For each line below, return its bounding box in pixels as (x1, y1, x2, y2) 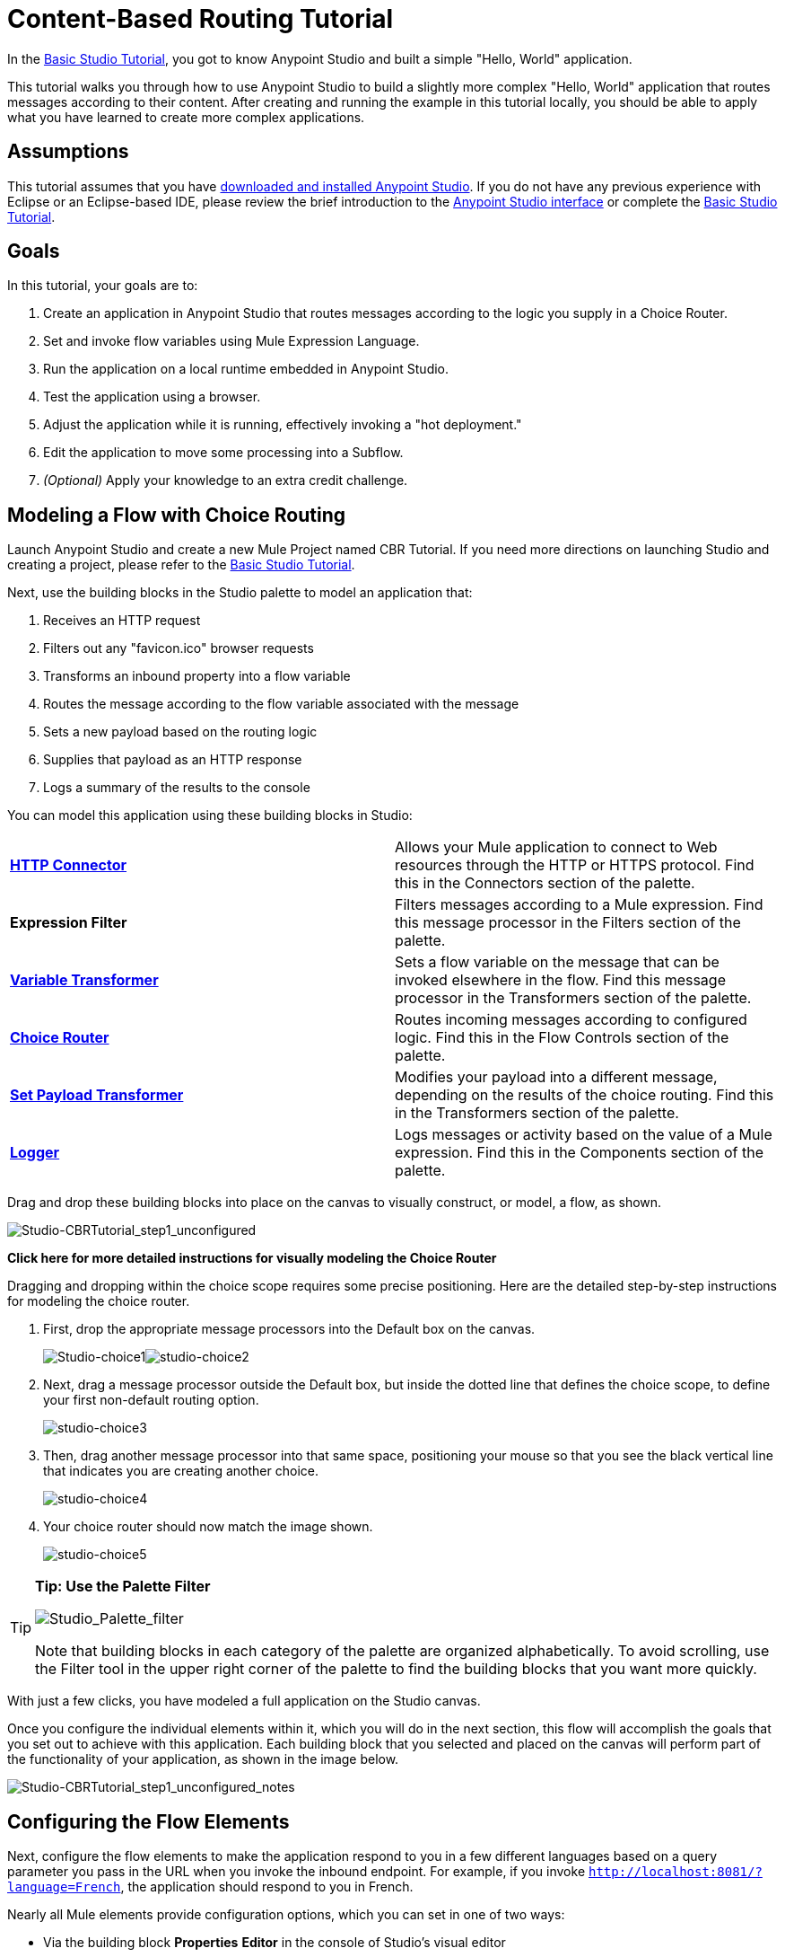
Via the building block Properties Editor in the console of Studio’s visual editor (43, 1935, 506, 1951)
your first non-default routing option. (43, 1392, 259, 1408)
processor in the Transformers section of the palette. (395, 989, 752, 1008)
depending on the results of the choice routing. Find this (395, 1086, 774, 1105)
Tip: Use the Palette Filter (35, 1577, 211, 1596)
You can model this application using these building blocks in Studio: (7, 807, 413, 824)
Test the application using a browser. (43, 389, 261, 405)
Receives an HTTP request (43, 613, 201, 629)
